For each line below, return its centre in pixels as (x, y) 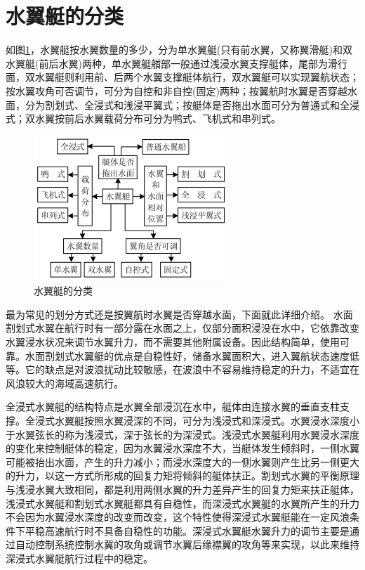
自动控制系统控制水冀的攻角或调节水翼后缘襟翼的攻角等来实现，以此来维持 (187, 544)
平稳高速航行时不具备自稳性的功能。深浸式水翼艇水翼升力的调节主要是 (187, 530)
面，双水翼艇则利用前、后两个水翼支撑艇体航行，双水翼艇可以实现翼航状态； (182, 77)
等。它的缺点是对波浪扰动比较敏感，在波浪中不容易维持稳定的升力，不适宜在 (182, 369)
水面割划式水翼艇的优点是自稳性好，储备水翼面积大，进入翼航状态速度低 (192, 355)
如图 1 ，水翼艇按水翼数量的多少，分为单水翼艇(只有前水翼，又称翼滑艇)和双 (179, 50)
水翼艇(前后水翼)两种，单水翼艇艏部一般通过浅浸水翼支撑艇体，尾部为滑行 (177, 63)
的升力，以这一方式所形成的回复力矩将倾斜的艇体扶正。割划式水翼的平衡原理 (182, 475)
